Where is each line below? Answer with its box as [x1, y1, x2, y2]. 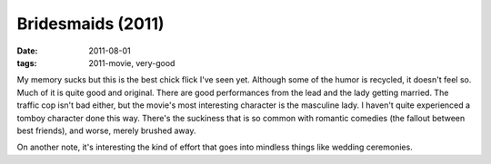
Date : [16, 45, 38, 56]
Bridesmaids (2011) [16, 14, 165, 34]
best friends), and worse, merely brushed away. [16, 125, 196, 136]
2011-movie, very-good [88, 57, 175, 68]
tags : [16, 57, 37, 68]
